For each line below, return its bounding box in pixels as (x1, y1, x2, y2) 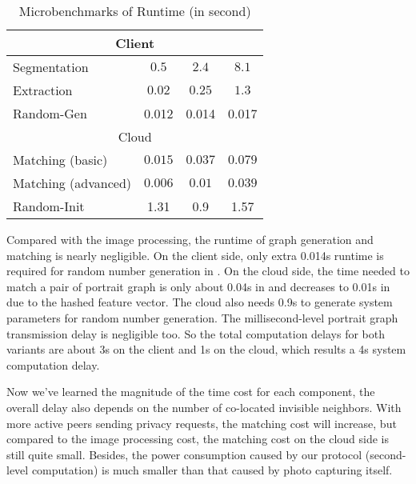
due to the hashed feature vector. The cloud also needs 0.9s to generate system (6, 294, 393, 310)
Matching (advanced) (13, 174, 132, 192)
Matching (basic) (13, 150, 108, 169)
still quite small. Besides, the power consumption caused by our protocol (6, 446, 362, 462)
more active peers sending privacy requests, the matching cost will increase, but (6, 414, 397, 431)
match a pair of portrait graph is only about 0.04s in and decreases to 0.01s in (6, 278, 390, 294)
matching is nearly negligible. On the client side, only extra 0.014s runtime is (6, 246, 384, 263)
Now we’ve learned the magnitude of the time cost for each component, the (6, 383, 375, 400)
